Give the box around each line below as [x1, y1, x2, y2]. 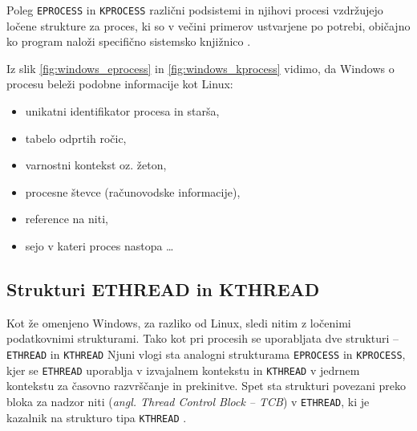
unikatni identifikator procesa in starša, [25, 103, 220, 120]
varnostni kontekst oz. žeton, [25, 157, 167, 173]
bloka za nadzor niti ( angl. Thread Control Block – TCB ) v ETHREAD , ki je [6, 392, 370, 409]
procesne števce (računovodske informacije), [25, 183, 241, 200]
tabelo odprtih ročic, [25, 129, 127, 146]
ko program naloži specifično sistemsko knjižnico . [6, 33, 251, 50]
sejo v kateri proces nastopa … [25, 238, 174, 254]
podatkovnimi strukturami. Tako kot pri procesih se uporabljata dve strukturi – [6, 330, 399, 347]
